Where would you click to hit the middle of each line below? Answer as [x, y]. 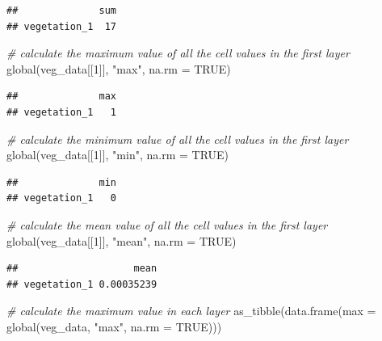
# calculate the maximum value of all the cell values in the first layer [178, 53]
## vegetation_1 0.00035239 [82, 284]
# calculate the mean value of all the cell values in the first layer [167, 224]
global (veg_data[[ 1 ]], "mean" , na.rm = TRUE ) [122, 240]
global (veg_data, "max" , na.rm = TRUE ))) [114, 326]
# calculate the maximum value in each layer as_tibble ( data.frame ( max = [191, 311]
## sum [62, 11]
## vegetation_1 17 [62, 26]
